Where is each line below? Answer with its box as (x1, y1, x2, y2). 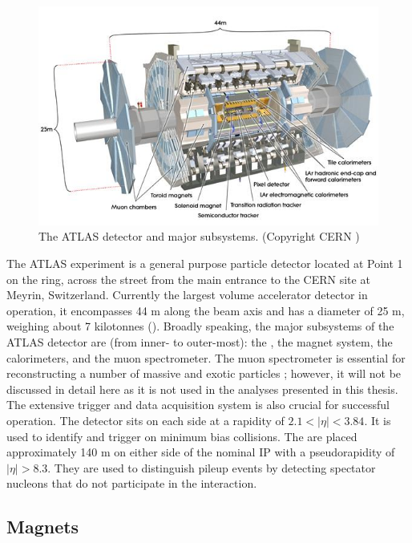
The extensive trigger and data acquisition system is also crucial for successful (6, 396, 390, 413)
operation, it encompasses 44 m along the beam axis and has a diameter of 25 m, (6, 302, 405, 318)
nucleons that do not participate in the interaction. (6, 475, 257, 492)
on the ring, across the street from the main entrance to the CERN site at (6, 270, 370, 287)
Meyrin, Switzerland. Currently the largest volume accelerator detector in (6, 286, 368, 303)
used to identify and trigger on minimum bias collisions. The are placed (6, 428, 357, 444)
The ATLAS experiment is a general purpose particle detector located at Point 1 (6, 255, 403, 272)
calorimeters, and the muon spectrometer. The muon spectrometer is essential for (6, 349, 406, 366)
